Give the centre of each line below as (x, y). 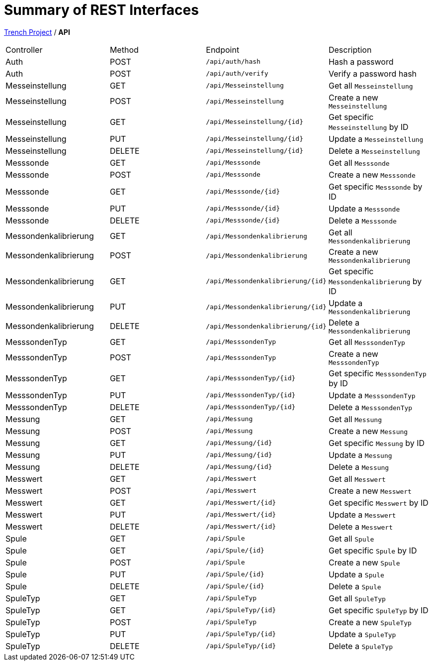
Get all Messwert (357, 479)
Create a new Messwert (370, 491)
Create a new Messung (368, 431)
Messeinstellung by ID (368, 127)
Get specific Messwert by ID (378, 502)
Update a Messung (360, 455)
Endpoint (223, 50)
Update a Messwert (362, 514)
